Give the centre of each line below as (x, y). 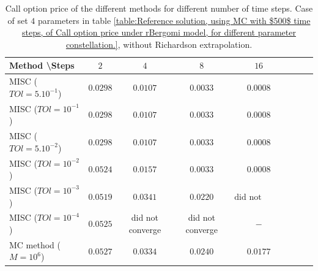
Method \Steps (42, 65)
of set (18, 20)
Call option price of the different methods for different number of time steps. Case (159, 8)
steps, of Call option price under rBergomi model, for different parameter (159, 32)
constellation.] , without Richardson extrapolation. (159, 44)
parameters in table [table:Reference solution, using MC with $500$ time (174, 20)
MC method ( (35, 244)
